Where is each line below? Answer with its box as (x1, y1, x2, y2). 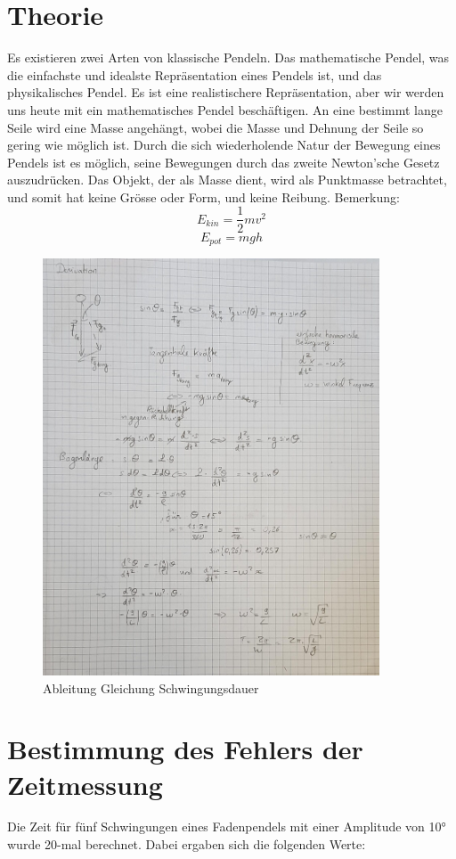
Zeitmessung (7, 765, 163, 802)
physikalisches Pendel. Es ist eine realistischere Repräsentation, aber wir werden (7, 83, 444, 102)
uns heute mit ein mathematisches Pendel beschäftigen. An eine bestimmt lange (7, 100, 443, 119)
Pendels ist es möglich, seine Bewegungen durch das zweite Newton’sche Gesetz (7, 152, 440, 171)
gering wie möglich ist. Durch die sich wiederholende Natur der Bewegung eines (7, 135, 441, 154)
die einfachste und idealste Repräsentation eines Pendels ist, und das (7, 65, 382, 84)
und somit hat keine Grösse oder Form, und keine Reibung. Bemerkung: (7, 187, 400, 206)
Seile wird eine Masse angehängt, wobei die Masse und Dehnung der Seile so (7, 118, 424, 136)
